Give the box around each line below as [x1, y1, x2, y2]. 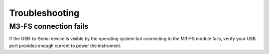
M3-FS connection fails [9, 22, 89, 31]
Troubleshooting [9, 7, 80, 18]
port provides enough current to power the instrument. [9, 43, 122, 49]
